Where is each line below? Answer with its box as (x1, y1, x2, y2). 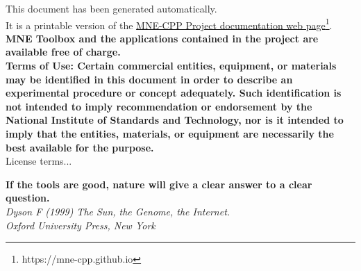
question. (6, 190, 50, 205)
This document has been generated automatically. (6, 1, 217, 15)
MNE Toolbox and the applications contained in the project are (6, 31, 319, 45)
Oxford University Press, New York (6, 217, 156, 232)
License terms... (6, 154, 72, 168)
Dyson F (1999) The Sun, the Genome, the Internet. (6, 204, 230, 218)
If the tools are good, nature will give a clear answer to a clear (6, 176, 312, 191)
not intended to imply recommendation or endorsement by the (6, 99, 312, 113)
